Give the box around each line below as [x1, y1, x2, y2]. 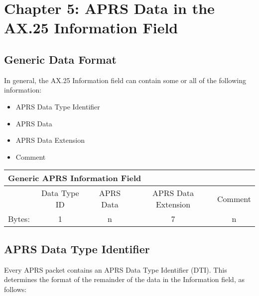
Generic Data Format [4, 51, 117, 67]
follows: [4, 284, 27, 294]
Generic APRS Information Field [8, 172, 141, 184]
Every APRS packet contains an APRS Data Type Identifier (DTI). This [4, 264, 227, 275]
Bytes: [8, 213, 30, 225]
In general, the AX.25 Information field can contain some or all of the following [4, 75, 246, 85]
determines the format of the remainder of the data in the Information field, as [4, 274, 245, 285]
